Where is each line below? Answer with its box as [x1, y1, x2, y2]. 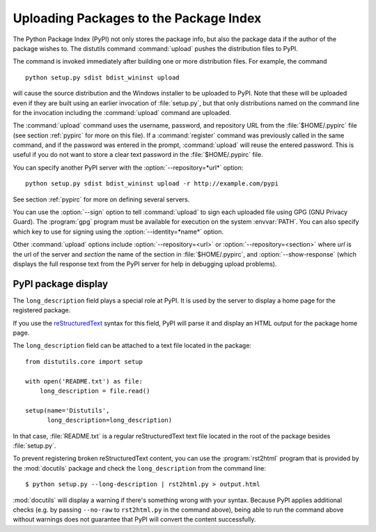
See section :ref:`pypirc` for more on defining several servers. [13, 195, 190, 204]
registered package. [13, 306, 71, 314]
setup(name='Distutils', [25, 406, 110, 414]
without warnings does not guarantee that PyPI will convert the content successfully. [13, 515, 256, 524]
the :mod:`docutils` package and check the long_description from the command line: [13, 464, 267, 472]
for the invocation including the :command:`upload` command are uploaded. [13, 108, 231, 116]
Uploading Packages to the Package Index [13, 10, 262, 26]
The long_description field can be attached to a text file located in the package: [13, 342, 252, 350]
